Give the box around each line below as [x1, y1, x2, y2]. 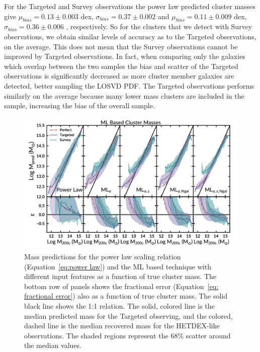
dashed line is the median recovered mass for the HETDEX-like [24, 320, 220, 331]
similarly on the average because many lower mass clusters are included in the [4, 90, 244, 101]
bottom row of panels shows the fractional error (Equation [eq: [24, 280, 219, 291]
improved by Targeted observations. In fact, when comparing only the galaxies [4, 51, 245, 61]
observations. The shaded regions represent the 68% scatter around [24, 330, 231, 340]
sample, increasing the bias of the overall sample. [4, 100, 155, 111]
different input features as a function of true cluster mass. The [24, 271, 217, 281]
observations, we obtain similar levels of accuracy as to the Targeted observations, [4, 31, 256, 41]
